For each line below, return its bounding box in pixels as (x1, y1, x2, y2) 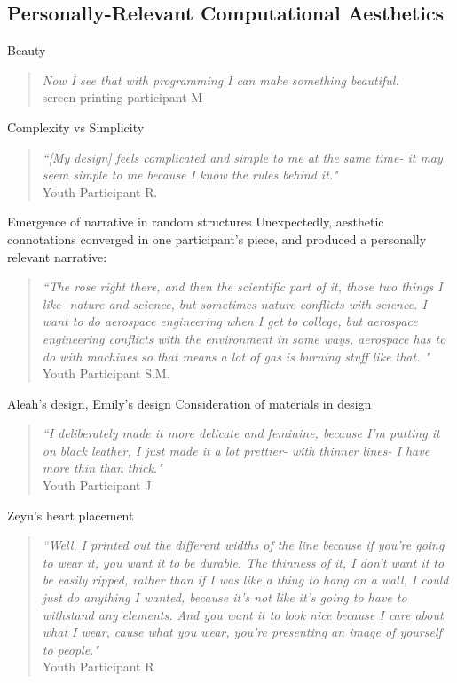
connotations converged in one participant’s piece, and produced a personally (7, 229, 427, 248)
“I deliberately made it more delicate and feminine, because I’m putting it (42, 424, 440, 442)
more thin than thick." (42, 458, 162, 477)
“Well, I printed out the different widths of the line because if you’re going (42, 536, 445, 554)
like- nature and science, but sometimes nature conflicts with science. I (42, 294, 427, 313)
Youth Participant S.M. (42, 364, 170, 383)
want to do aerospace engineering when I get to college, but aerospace (42, 312, 418, 330)
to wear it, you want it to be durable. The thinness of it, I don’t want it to (42, 552, 445, 571)
